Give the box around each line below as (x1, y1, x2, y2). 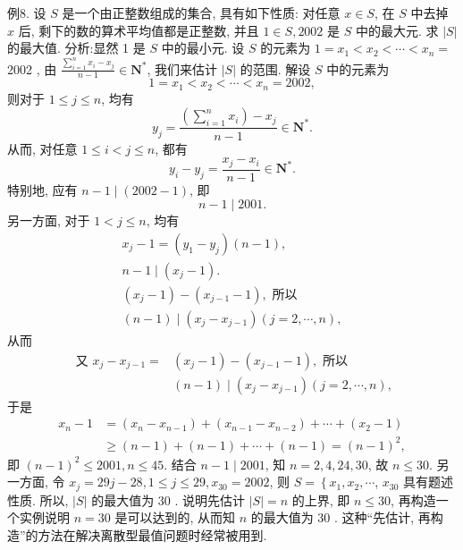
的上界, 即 (291, 490, 350, 509)
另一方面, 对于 (7, 211, 90, 230)
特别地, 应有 (7, 180, 78, 199)
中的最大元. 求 (355, 21, 439, 39)
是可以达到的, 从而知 (114, 508, 235, 527)
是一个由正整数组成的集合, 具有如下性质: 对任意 (62, 4, 341, 21)
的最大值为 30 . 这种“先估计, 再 (250, 508, 431, 527)
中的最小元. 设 (161, 38, 245, 57)
